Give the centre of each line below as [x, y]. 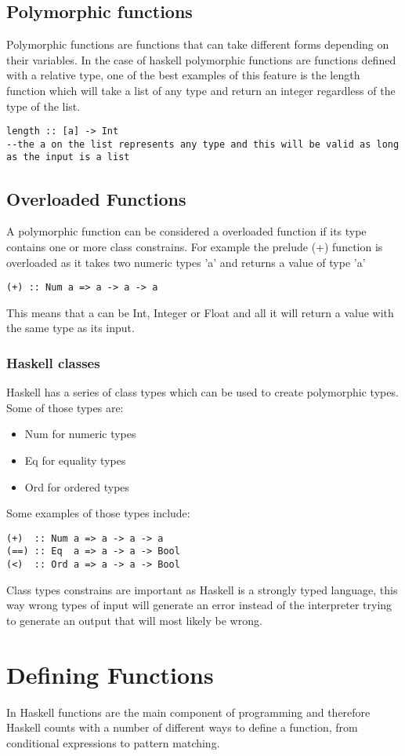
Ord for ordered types [77, 486]
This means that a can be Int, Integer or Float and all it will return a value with [200, 312]
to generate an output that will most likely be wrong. [134, 620]
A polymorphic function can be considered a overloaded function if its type [186, 231]
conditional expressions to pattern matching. [113, 742]
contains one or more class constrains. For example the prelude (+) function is [195, 246]
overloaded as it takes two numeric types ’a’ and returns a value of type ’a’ [186, 262]
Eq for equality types [75, 460]
